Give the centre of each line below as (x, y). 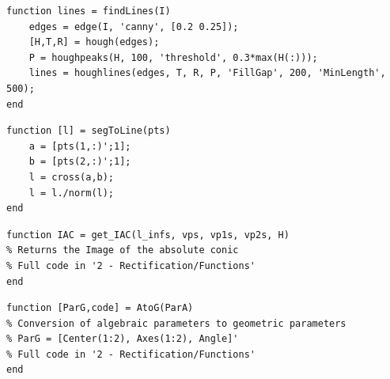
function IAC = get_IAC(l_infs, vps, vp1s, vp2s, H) (148, 235)
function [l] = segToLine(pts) (89, 131)
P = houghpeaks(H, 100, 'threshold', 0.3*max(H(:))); (173, 57)
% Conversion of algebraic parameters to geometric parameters (176, 323)
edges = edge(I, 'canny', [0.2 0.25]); (134, 27)
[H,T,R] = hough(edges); (94, 42)
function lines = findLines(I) (89, 11)
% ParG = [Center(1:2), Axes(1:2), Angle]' (123, 339)
